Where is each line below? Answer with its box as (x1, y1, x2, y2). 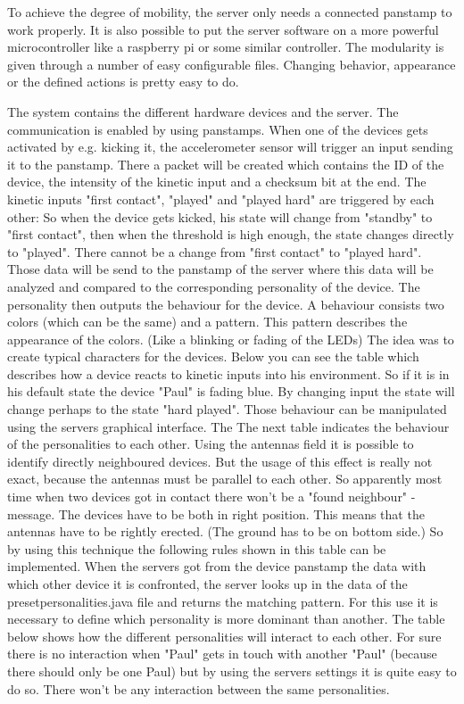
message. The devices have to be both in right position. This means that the (7, 504, 425, 523)
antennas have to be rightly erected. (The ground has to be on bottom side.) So (7, 522, 443, 541)
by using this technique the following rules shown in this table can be (7, 539, 386, 558)
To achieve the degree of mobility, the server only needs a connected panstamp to (7, 3, 452, 21)
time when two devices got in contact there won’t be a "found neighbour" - (7, 487, 416, 506)
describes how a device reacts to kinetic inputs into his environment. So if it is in (7, 364, 450, 383)
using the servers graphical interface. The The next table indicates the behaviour (7, 417, 450, 435)
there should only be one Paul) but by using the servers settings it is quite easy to (7, 661, 457, 680)
